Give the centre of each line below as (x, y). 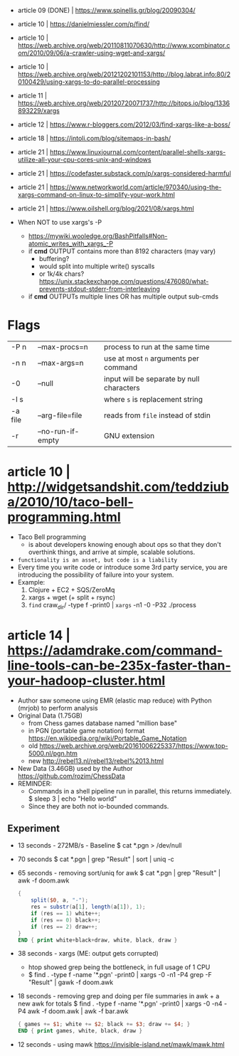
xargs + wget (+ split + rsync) (72, 597)
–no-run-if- (59, 431)
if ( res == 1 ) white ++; (66, 914)
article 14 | (39, 635)
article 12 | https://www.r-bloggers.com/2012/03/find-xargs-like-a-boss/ (124, 124)
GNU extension (129, 435)
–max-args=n (61, 363)
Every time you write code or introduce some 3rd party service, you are (122, 567)
